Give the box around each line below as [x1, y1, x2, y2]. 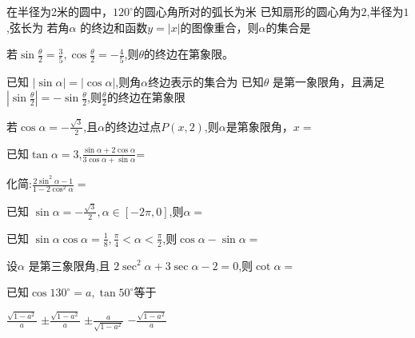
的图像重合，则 [180, 18, 259, 35]
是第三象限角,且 [28, 256, 110, 273]
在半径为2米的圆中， [6, 3, 113, 19]
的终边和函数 [80, 18, 148, 35]
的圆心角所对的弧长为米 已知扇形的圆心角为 [133, 3, 361, 19]
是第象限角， [225, 117, 293, 134]
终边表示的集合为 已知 [148, 73, 264, 89]
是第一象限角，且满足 [273, 73, 385, 89]
